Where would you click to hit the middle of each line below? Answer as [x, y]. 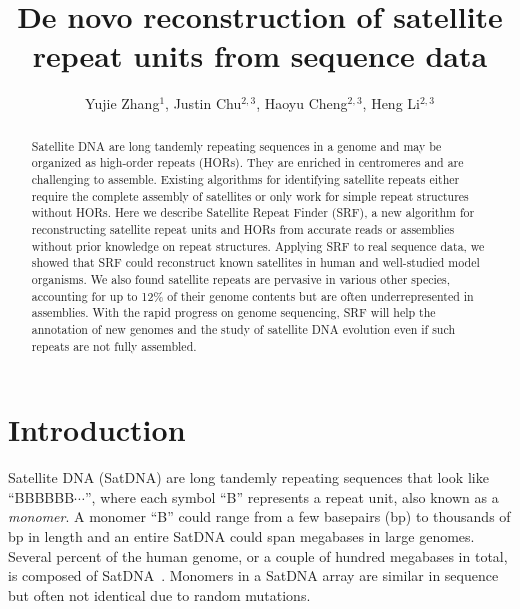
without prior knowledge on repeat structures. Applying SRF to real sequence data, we [258, 245]
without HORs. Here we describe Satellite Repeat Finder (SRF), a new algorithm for [253, 212]
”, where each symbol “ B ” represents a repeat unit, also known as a [291, 496]
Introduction [97, 429]
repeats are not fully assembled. [114, 345]
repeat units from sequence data [260, 55]
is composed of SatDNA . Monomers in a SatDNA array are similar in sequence [253, 575]
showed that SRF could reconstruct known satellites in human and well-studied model [255, 262]
